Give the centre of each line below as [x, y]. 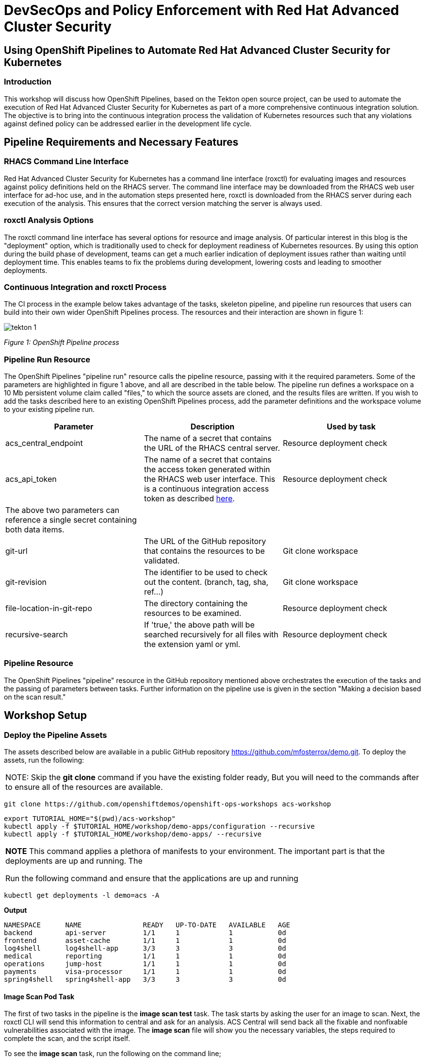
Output [16, 910]
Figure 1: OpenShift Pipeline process [62, 342]
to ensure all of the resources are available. [84, 787]
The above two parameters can [62, 510]
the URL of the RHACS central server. [212, 448]
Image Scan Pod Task [39, 996]
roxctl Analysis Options [49, 220]
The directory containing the [196, 604]
